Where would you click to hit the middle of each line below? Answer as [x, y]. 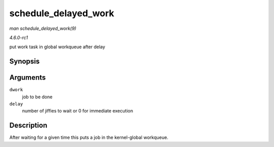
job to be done [37, 97]
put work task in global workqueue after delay [57, 47]
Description [28, 125]
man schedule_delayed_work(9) [43, 28]
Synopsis [25, 62]
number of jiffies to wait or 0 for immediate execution [78, 111]
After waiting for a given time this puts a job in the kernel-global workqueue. [89, 137]
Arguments [28, 78]
